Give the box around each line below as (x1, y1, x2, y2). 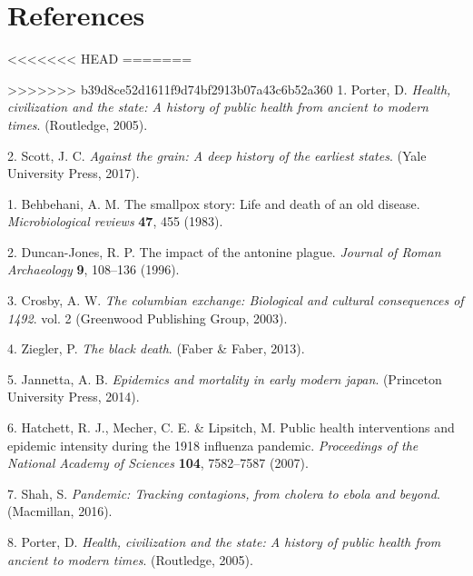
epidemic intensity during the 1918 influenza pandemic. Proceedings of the (7, 435, 419, 454)
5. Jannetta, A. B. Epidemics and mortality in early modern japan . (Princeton (7, 369, 442, 388)
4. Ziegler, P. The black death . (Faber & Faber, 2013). (7, 339, 305, 358)
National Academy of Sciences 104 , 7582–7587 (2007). (7, 453, 309, 472)
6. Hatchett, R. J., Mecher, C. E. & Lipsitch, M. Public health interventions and (7, 418, 455, 437)
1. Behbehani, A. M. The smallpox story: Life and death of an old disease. (7, 194, 420, 213)
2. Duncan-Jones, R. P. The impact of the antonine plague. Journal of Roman (7, 242, 441, 261)
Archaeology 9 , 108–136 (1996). (7, 260, 180, 279)
